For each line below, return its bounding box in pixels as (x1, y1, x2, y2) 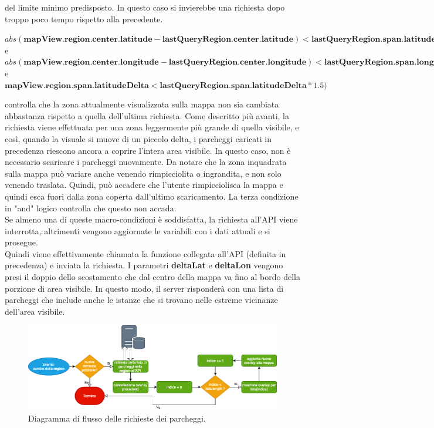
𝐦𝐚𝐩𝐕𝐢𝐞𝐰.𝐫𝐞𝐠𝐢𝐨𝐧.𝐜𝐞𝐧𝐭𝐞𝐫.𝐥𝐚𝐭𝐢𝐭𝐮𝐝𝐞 (23, 35, 152, 44)
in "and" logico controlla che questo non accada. (5, 201, 177, 214)
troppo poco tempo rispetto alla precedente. (5, 12, 163, 25)
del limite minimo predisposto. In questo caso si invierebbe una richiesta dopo (5, 1, 285, 13)
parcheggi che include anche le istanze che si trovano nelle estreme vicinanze (5, 294, 278, 306)
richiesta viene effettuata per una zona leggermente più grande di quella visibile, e (5, 121, 299, 133)
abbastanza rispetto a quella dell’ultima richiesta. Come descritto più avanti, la (5, 109, 289, 122)
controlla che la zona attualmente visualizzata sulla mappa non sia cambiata (5, 98, 279, 110)
